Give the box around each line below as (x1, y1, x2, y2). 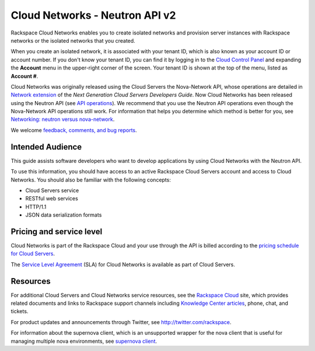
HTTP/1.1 (25, 203, 47, 210)
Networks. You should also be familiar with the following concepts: (10, 176, 171, 183)
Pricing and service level (10, 227, 103, 237)
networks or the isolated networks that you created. (10, 37, 135, 44)
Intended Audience (10, 142, 82, 152)
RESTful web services (25, 195, 78, 202)
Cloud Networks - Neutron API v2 (10, 9, 176, 22)
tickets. (10, 308, 29, 315)
